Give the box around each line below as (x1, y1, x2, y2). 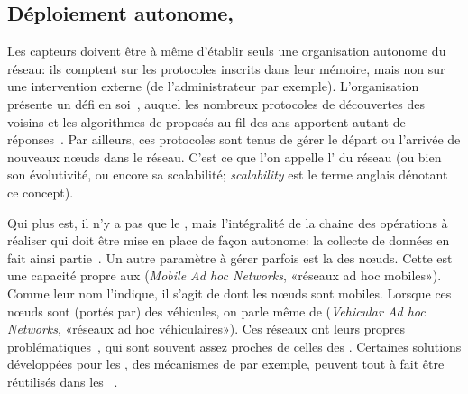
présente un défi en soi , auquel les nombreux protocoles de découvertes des (7, 94, 425, 113)
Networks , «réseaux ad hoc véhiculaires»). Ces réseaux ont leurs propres (7, 319, 405, 338)
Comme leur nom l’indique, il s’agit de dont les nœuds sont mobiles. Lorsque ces (7, 283, 452, 302)
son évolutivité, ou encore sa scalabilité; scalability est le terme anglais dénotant (7, 165, 448, 184)
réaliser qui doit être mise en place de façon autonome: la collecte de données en (7, 231, 450, 250)
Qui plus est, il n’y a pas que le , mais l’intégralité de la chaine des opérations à (7, 213, 448, 232)
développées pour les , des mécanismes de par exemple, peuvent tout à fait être (7, 354, 445, 373)
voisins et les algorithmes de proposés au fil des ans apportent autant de (7, 112, 406, 131)
